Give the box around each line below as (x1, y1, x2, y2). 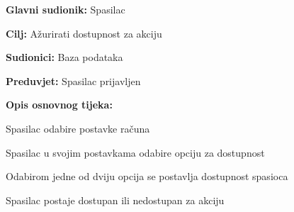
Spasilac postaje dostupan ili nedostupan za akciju (6, 192, 225, 207)
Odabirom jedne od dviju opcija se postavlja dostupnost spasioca (6, 169, 288, 184)
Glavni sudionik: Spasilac (6, 2, 125, 16)
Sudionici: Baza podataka (6, 50, 123, 65)
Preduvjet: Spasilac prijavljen (6, 73, 141, 88)
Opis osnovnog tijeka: (6, 97, 113, 112)
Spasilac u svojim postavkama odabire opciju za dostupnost (6, 145, 265, 160)
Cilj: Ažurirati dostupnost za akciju (6, 26, 162, 40)
